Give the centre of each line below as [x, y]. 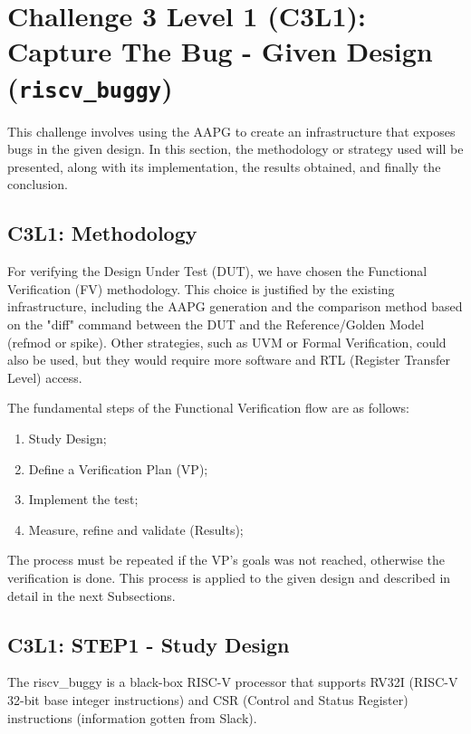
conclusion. [38, 184]
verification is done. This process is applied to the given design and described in [229, 577]
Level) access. [45, 377]
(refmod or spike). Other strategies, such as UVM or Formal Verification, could [227, 342]
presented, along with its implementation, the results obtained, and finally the [224, 166]
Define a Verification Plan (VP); [118, 468]
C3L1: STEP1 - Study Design [149, 644]
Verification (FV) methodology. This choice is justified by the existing [201, 288]
